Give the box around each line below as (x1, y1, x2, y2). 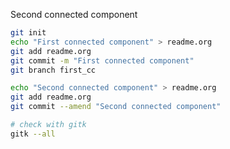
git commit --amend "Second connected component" (10, 102, 222, 112)
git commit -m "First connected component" (10, 55, 195, 66)
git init (10, 28, 47, 38)
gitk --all (10, 129, 56, 139)
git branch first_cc (10, 65, 97, 75)
